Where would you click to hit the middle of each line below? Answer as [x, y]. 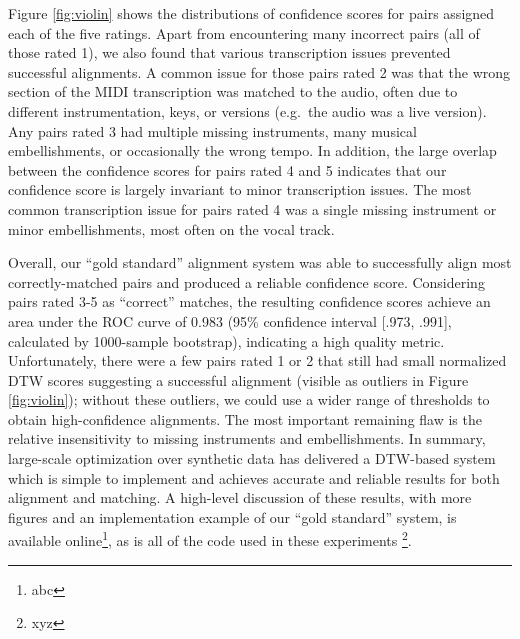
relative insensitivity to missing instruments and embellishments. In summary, [247, 438]
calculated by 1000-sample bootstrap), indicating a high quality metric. [226, 340]
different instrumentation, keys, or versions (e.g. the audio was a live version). [247, 110]
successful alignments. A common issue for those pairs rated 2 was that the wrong [259, 71]
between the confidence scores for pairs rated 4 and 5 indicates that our [227, 169]
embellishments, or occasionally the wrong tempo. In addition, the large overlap [252, 150]
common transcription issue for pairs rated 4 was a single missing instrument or [252, 208]
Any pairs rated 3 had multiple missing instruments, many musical [212, 130]
